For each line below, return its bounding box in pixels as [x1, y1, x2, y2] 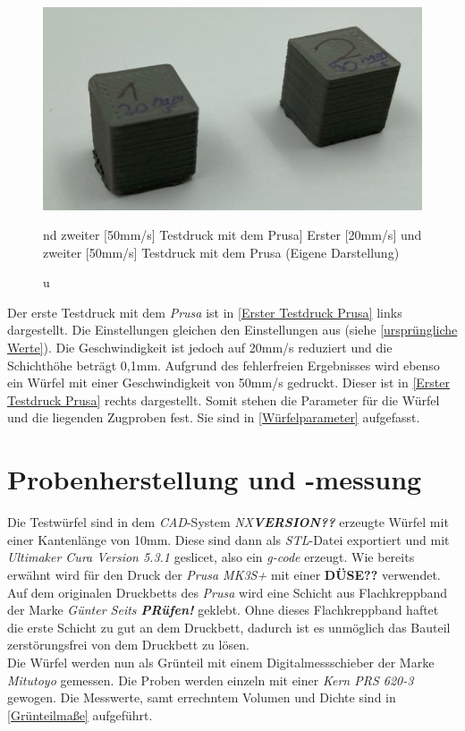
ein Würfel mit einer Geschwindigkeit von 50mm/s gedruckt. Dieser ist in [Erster [7, 373, 450, 392]
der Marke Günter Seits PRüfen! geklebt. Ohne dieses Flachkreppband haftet [7, 600, 439, 619]
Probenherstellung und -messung [7, 461, 422, 497]
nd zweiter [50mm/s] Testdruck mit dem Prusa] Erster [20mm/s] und [43, 225, 422, 244]
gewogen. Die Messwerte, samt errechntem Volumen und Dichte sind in [7, 688, 396, 707]
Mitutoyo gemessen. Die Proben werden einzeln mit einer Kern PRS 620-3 [7, 670, 414, 689]
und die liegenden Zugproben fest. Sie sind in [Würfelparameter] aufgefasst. [7, 408, 420, 427]
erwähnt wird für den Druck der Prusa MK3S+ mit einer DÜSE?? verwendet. [7, 565, 441, 583]
